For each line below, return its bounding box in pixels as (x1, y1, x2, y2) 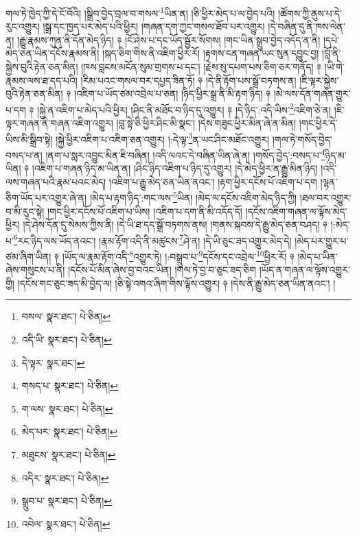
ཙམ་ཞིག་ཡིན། (5, 249, 51, 263)
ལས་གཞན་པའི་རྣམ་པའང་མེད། (5, 174, 106, 188)
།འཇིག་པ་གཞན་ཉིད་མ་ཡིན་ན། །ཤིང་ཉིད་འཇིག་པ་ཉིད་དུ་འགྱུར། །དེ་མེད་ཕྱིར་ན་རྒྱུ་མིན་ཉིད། (32, 161, 318, 175)
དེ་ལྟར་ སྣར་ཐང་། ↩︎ (21, 355, 85, 369)
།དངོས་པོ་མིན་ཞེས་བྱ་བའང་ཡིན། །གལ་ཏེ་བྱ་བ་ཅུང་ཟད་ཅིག (67, 262, 257, 277)
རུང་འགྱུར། (5, 19, 40, 34)
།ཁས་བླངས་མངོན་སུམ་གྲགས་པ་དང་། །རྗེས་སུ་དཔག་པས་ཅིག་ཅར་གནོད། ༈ (81, 60, 322, 74)
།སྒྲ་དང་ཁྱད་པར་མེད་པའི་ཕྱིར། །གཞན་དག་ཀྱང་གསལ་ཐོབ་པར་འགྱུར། (43, 19, 265, 34)
